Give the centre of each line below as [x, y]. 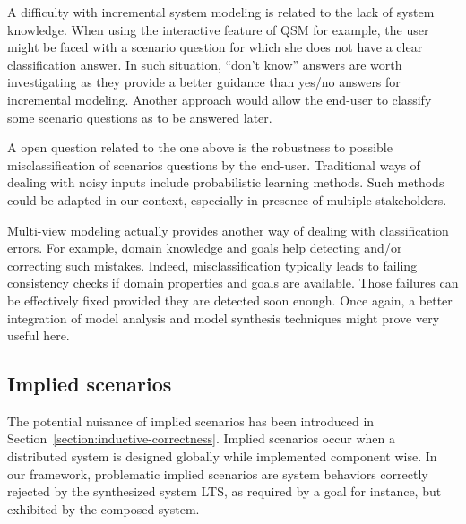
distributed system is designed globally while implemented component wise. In [222, 456]
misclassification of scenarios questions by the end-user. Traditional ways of [214, 164]
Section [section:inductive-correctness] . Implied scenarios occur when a [201, 438]
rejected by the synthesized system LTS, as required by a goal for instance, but [224, 491]
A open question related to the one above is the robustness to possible [200, 147]
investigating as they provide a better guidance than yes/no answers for [204, 82]
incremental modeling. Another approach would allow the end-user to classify [220, 99]
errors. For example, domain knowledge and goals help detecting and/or [205, 248]
